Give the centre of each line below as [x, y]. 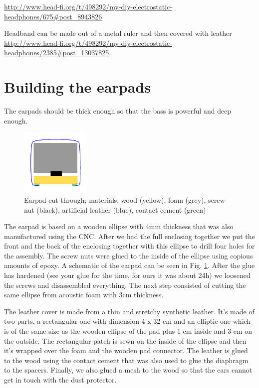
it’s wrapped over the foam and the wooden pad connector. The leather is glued [126, 350]
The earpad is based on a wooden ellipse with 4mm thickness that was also [119, 226]
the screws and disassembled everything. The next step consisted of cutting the [125, 285]
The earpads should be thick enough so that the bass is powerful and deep [118, 111]
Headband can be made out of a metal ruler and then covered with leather [118, 33]
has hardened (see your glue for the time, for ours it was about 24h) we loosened [127, 275]
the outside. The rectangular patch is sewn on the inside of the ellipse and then [125, 340]
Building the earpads [77, 87]
